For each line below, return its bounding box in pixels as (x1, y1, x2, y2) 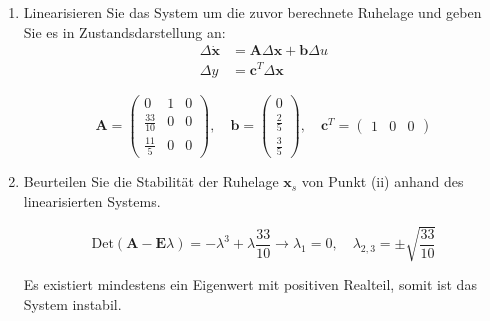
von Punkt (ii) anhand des (301, 171, 464, 192)
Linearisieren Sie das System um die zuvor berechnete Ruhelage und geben (23, 2, 482, 22)
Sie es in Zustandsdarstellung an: (23, 21, 226, 42)
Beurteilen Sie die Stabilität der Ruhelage (23, 171, 279, 192)
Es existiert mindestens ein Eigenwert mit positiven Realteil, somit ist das (23, 274, 477, 295)
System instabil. (23, 293, 122, 314)
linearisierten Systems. (23, 190, 161, 211)
